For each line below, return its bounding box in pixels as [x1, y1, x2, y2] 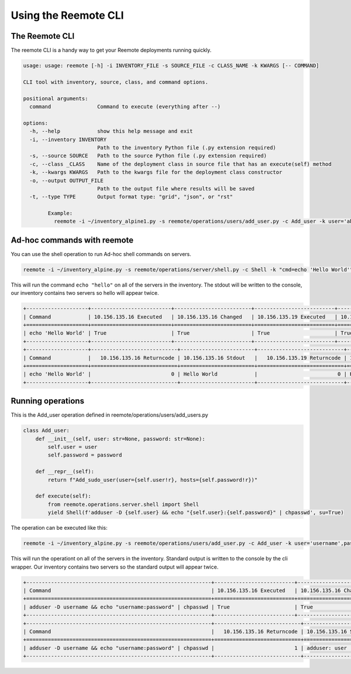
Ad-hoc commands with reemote [11, 235, 134, 245]
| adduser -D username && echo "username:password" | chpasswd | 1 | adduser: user [23, 645, 347, 651]
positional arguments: [23, 95, 88, 102]
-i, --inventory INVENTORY [29, 136, 107, 143]
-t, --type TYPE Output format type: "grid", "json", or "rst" [29, 193, 233, 200]
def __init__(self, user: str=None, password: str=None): [35, 435, 205, 442]
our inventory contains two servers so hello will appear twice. [11, 290, 159, 297]
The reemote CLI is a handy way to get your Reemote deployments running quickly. [11, 47, 212, 54]
